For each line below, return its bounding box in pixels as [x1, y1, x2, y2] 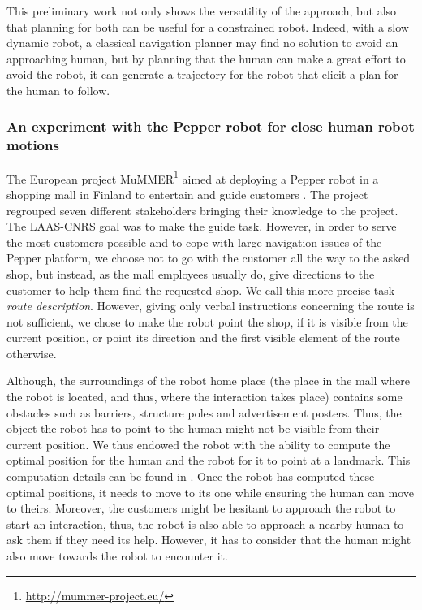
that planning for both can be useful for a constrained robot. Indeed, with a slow [6, 18, 409, 35]
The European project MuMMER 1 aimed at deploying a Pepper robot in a [6, 167, 379, 187]
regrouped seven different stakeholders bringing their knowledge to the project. [6, 201, 398, 218]
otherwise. [6, 344, 57, 361]
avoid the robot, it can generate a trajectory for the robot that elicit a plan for [6, 66, 398, 83]
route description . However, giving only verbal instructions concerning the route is [6, 297, 415, 314]
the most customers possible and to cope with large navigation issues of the [6, 233, 382, 250]
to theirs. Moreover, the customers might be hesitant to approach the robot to [6, 500, 396, 517]
